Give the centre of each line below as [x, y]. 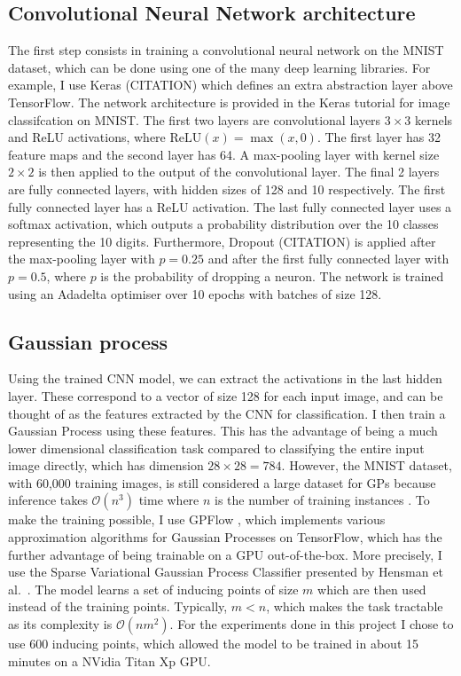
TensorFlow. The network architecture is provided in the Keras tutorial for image [229, 102]
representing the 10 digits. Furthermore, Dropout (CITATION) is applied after [222, 241]
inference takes [48, 500]
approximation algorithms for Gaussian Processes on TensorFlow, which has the [225, 537]
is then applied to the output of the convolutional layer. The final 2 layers [239, 172]
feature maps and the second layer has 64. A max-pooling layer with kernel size [224, 154]
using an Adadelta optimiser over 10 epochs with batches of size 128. [195, 293]
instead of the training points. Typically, [118, 606]
